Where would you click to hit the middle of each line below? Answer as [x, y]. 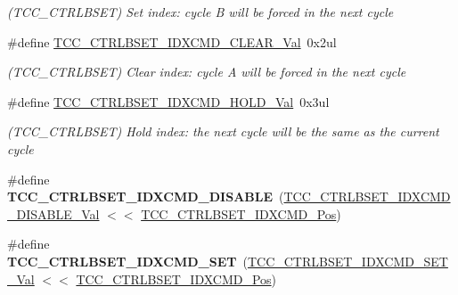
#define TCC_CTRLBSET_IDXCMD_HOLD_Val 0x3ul [168, 101]
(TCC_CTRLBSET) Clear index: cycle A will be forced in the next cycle [207, 72]
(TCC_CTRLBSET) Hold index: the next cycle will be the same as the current [223, 131]
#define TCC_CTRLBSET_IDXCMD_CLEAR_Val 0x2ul [172, 41]
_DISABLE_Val [53, 213]
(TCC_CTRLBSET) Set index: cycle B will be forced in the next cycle [200, 12]
